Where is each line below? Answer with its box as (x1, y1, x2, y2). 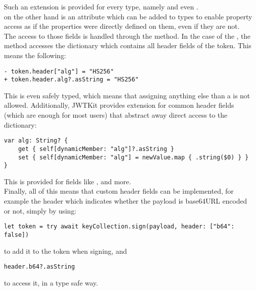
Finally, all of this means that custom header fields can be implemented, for (4, 186, 234, 196)
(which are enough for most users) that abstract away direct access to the (4, 110, 227, 120)
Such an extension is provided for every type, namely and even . (4, 1, 199, 11)
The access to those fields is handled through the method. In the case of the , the (4, 30, 251, 41)
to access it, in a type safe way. (4, 277, 98, 288)
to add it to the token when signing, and (4, 245, 127, 256)
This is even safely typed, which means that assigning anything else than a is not (4, 90, 250, 100)
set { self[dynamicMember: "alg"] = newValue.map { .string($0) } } (18, 153, 249, 161)
